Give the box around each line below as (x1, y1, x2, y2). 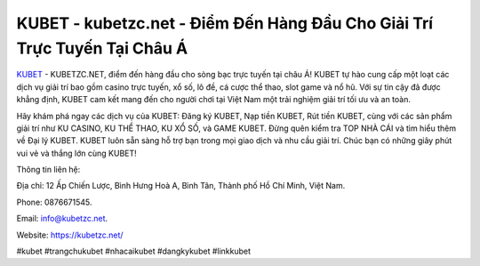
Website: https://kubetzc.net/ (16, 230, 124, 240)
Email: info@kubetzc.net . (16, 214, 108, 224)
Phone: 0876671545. (16, 197, 92, 207)
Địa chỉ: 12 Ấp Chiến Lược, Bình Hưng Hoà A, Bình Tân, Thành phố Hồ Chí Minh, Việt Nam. (16, 181, 346, 191)
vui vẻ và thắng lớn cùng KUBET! (16, 148, 137, 158)
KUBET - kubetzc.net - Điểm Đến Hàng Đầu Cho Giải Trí (16, 13, 433, 33)
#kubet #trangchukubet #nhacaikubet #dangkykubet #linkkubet (16, 246, 252, 257)
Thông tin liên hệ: (16, 165, 81, 175)
